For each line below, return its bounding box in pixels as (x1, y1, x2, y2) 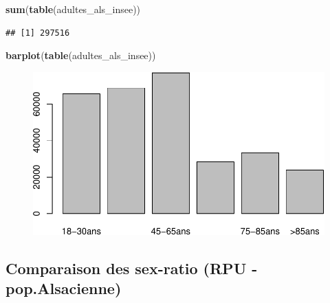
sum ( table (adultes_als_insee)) (5, 2, 141, 16)
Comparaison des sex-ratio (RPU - (5, 257, 258, 278)
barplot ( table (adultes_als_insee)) (5, 48, 156, 63)
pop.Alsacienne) (5, 278, 122, 299)
